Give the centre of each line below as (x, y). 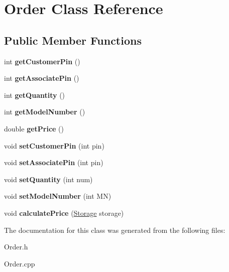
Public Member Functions (73, 40)
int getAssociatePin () (42, 78)
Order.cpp (20, 263)
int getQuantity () (35, 95)
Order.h (16, 247)
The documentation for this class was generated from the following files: (115, 230)
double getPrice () (34, 128)
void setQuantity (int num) (48, 179)
